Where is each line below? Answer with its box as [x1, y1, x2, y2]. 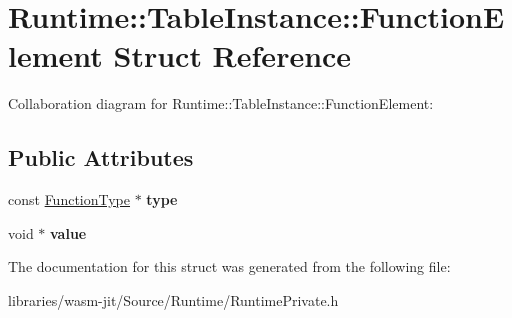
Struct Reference [113, 35, 352, 76]
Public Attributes [8, 142, 194, 173]
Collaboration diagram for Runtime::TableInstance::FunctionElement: [8, 93, 434, 114]
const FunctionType [8, 189, 131, 210]
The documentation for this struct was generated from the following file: [8, 256, 451, 277]
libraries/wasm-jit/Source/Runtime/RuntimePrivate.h [8, 289, 339, 310]
